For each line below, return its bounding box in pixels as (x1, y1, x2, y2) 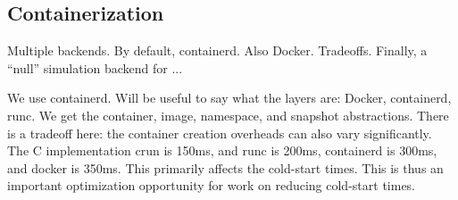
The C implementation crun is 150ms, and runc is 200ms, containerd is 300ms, (7, 141, 437, 160)
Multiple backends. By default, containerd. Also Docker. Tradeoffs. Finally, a (7, 41, 428, 60)
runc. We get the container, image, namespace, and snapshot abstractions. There (7, 105, 449, 124)
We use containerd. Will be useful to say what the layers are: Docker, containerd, (7, 88, 452, 107)
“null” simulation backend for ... (7, 58, 183, 77)
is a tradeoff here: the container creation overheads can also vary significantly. (7, 123, 432, 142)
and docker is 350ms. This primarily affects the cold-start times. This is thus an (7, 158, 444, 177)
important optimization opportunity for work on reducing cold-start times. (7, 176, 416, 195)
